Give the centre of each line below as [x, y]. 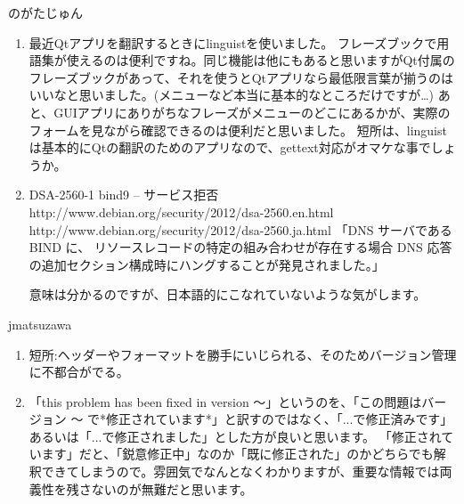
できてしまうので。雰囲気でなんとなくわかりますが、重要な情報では [240, 471]
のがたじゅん [45, 12]
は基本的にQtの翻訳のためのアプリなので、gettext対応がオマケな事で [230, 147]
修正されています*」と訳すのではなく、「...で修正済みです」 [280, 419]
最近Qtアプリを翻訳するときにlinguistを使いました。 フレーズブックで [233, 42]
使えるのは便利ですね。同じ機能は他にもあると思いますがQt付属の [260, 60]
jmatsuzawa [40, 324]
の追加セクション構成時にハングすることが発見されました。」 [207, 264]
